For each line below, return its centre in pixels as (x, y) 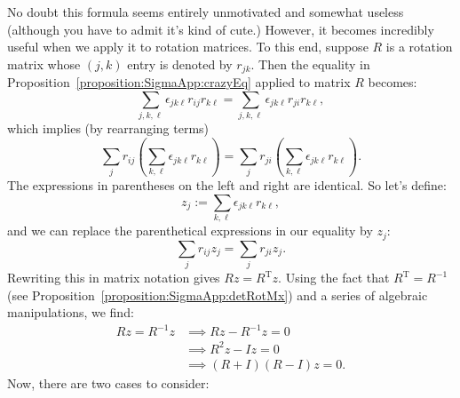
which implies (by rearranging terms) (108, 128)
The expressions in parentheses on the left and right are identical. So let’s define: (227, 185)
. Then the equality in (310, 64)
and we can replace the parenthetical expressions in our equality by (190, 231)
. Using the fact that (334, 278)
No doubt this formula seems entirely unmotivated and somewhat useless (206, 12)
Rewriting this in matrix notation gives (114, 278)
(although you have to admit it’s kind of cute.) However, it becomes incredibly (221, 29)
